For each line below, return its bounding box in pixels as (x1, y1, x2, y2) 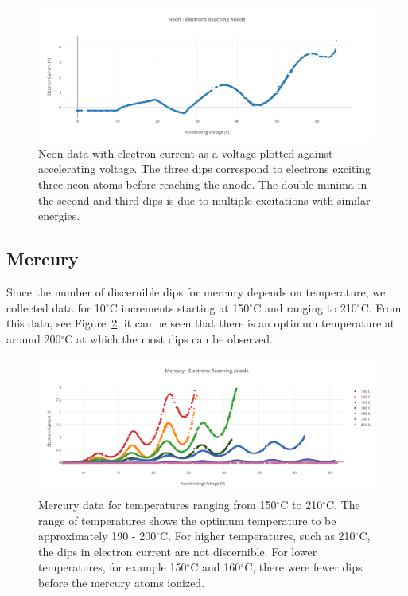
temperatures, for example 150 (38, 559, 187, 575)
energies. (38, 207, 80, 224)
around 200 (6, 330, 61, 347)
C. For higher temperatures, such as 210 (160, 527, 356, 544)
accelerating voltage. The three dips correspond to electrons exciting (38, 160, 371, 177)
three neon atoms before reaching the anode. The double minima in (38, 175, 367, 192)
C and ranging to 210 (253, 299, 357, 316)
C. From (360, 299, 402, 316)
